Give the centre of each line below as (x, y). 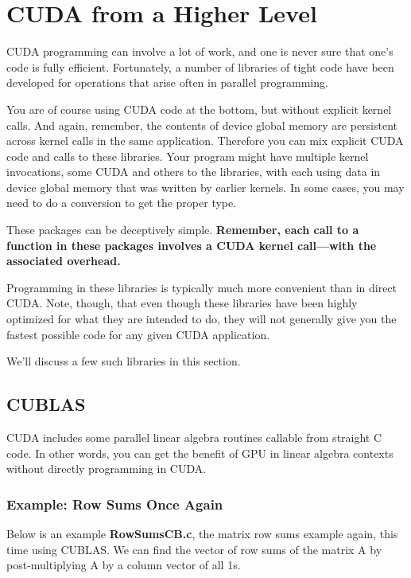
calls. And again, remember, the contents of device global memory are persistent (202, 125)
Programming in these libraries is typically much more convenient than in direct (202, 287)
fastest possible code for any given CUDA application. (138, 334)
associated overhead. (64, 261)
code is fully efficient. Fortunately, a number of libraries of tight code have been (200, 66)
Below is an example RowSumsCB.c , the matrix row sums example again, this (202, 534)
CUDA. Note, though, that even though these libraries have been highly (182, 303)
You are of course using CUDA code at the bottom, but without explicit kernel (199, 109)
